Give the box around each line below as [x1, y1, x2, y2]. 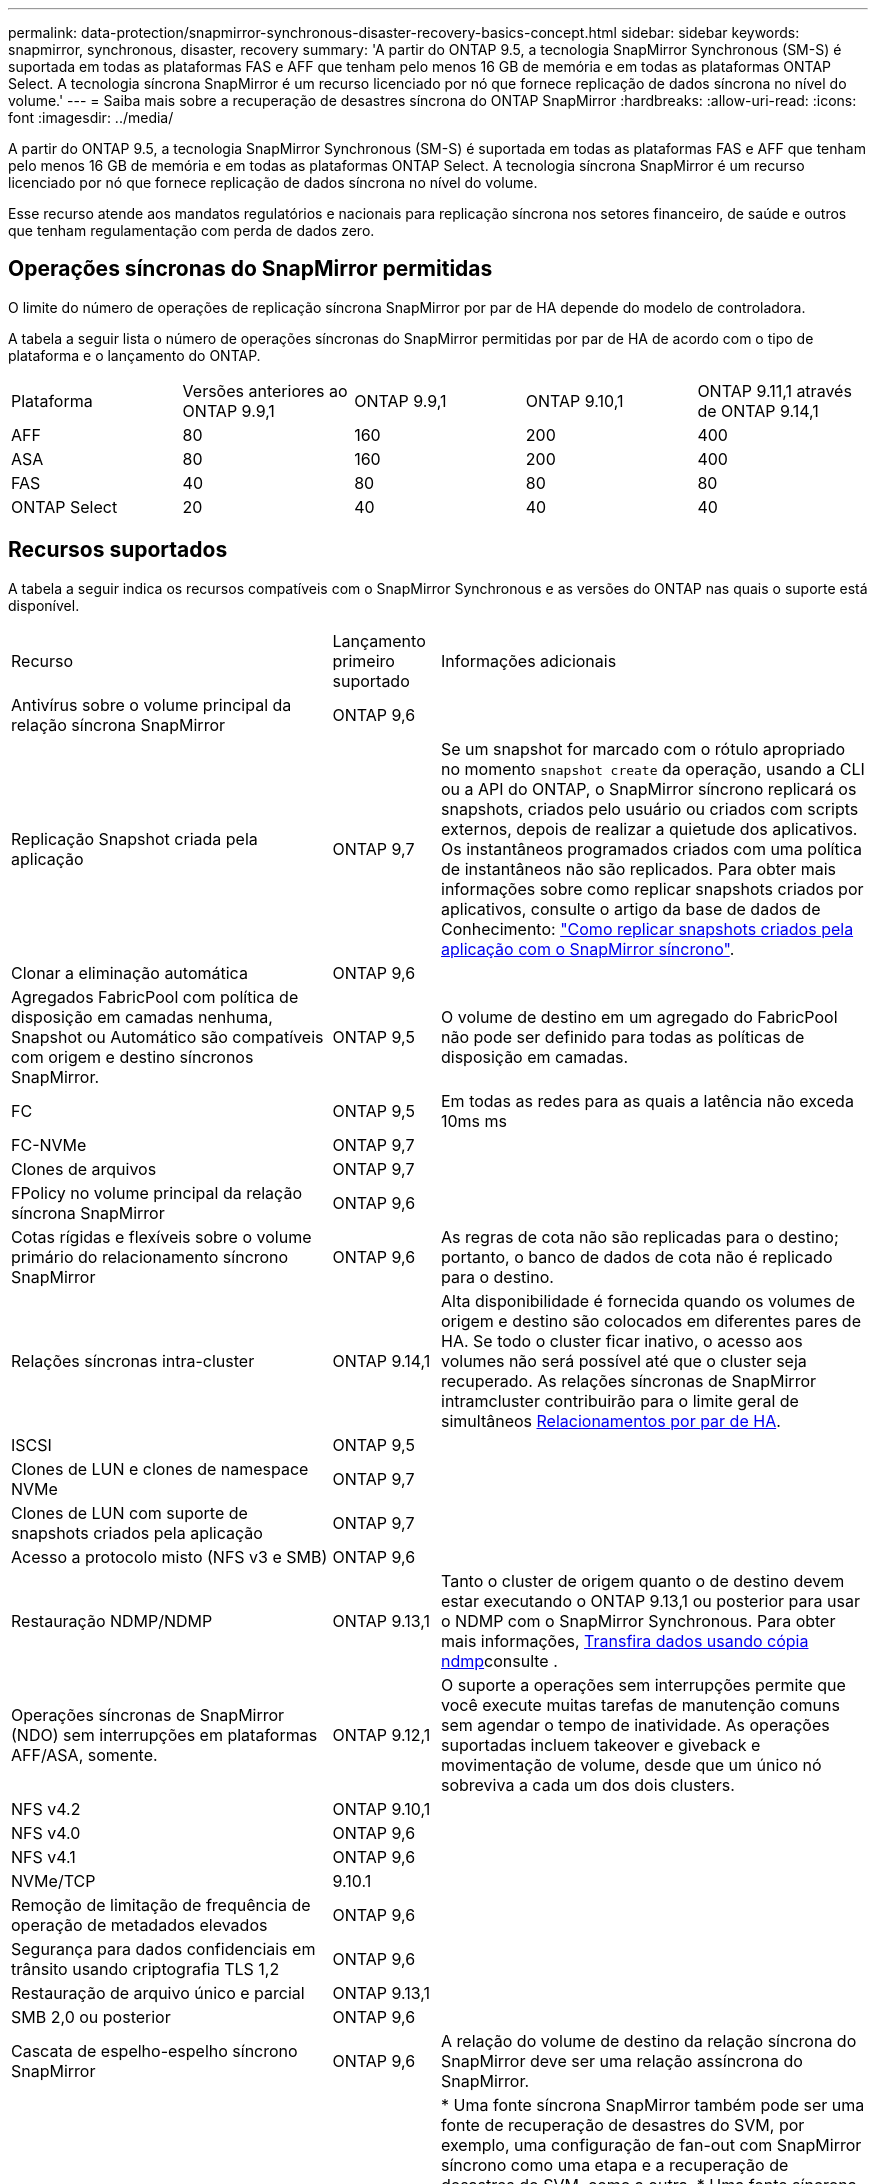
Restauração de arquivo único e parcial [11, 1982, 305, 2003]
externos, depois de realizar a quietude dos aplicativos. [441, 818, 858, 839]
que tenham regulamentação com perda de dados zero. [8, 222, 375, 239]
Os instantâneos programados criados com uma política [441, 838, 862, 859]
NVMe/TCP [11, 1870, 96, 1891]
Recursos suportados [8, 537, 228, 563]
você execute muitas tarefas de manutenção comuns [441, 1694, 840, 1715]
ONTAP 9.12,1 [332, 1724, 431, 1745]
